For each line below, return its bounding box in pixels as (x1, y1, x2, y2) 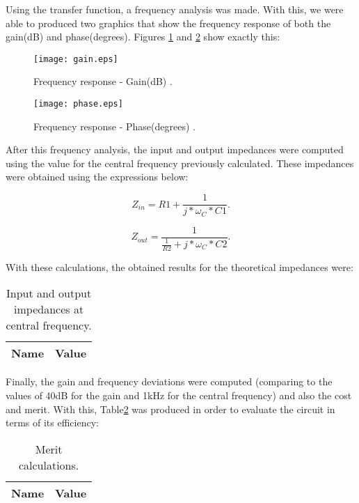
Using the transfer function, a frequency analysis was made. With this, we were (6, 2, 344, 16)
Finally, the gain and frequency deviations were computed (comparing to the (6, 374, 333, 389)
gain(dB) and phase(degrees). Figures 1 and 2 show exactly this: (6, 29, 280, 44)
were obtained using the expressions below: (6, 169, 189, 184)
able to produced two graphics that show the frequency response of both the (6, 15, 331, 30)
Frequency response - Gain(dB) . (33, 74, 173, 88)
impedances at (14, 301, 84, 318)
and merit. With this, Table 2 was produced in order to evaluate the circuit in (6, 401, 335, 416)
